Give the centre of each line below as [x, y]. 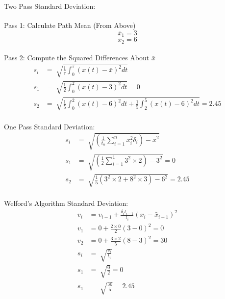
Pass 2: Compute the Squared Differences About [77, 58]
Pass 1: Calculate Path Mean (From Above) [70, 25]
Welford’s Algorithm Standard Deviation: [66, 203]
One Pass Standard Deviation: [50, 126]
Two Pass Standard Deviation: [50, 6]
